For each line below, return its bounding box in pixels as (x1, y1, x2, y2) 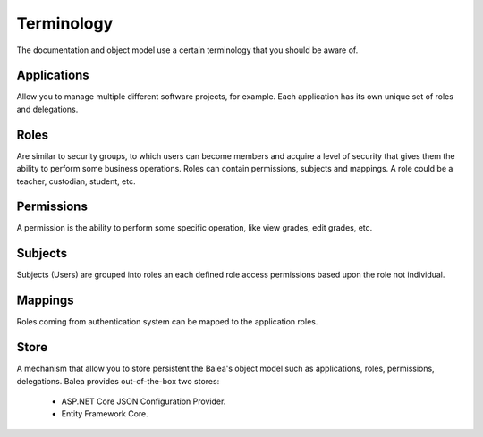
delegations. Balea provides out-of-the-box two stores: (16, 375, 220, 386)
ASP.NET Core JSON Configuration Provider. (61, 396, 226, 407)
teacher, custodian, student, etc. (16, 175, 136, 187)
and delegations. (16, 104, 79, 114)
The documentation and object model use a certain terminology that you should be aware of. (16, 45, 359, 55)
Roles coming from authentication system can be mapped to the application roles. (16, 316, 318, 327)
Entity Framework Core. (61, 408, 149, 419)
